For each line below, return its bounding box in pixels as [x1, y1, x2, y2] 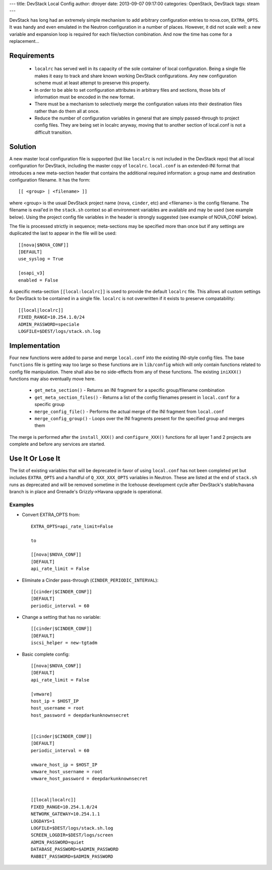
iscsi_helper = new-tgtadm [31, 640, 98, 646]
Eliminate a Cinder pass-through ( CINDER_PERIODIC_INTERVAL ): [22, 577, 159, 583]
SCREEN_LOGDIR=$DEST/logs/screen [31, 832, 113, 838]
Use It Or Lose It [9, 454, 60, 462]
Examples [9, 501, 34, 508]
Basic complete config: [22, 651, 70, 657]
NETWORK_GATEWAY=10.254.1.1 [31, 811, 100, 817]
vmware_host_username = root [31, 769, 103, 774]
